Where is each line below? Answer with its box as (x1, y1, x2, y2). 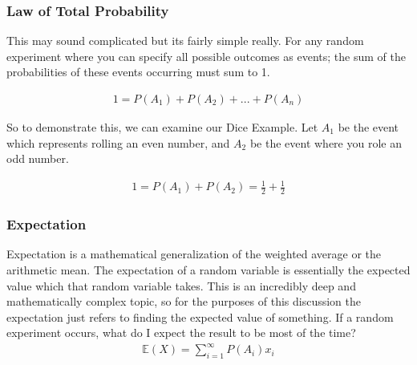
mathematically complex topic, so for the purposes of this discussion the (6, 293, 361, 310)
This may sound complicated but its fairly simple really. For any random (6, 32, 364, 49)
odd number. (6, 150, 69, 167)
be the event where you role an (249, 134, 402, 151)
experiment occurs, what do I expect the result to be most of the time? (6, 324, 356, 341)
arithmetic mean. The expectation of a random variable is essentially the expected (6, 262, 411, 278)
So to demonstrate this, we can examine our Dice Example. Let (6, 119, 318, 136)
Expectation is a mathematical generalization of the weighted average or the (6, 245, 382, 262)
